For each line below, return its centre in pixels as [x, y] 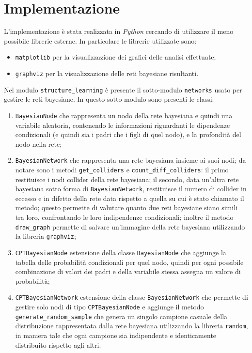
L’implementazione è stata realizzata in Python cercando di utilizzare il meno [119, 31]
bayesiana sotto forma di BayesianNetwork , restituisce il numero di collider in [131, 189]
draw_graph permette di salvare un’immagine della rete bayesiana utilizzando [130, 226]
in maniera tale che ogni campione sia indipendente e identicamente [116, 335]
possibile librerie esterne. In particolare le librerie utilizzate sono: [100, 40]
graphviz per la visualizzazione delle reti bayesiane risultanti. [107, 73]
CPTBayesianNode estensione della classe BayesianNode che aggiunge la [121, 252]
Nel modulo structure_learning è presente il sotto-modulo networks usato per [123, 89]
